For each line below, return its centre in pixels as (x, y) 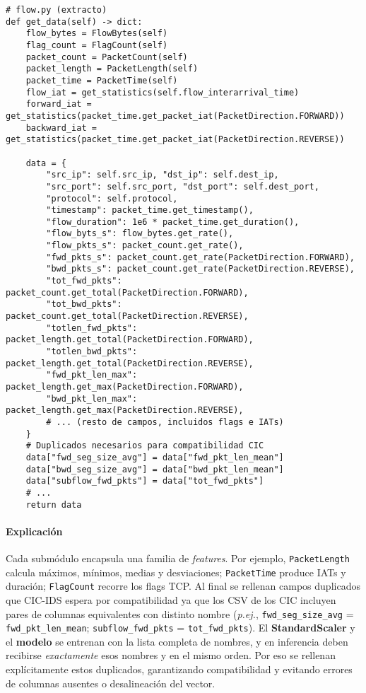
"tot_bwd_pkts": (84, 304)
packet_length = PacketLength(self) (112, 69)
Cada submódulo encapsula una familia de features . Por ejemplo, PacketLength (178, 558)
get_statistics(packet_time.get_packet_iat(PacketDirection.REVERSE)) (175, 140)
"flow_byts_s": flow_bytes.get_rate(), (140, 234)
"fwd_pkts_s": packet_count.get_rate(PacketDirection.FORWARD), (200, 257)
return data (54, 505)
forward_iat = (59, 104)
